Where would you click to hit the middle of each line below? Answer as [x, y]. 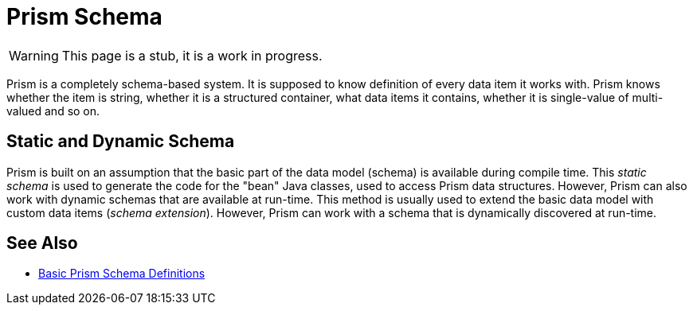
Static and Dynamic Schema [121, 142]
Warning [34, 55]
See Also [42, 243]
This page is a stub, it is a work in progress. [192, 55]
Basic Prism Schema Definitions [122, 274]
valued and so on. [53, 111]
